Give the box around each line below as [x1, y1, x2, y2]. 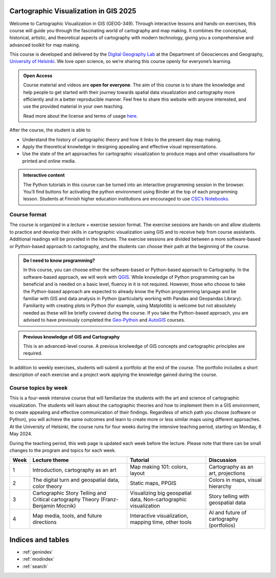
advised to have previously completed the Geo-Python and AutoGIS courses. [23, 317, 186, 323]
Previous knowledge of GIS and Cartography [23, 334, 120, 340]
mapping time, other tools [130, 519, 192, 526]
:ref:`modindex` [22, 556, 55, 562]
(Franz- [100, 496, 119, 503]
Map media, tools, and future [32, 512, 102, 519]
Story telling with [209, 493, 249, 500]
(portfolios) [209, 522, 236, 529]
